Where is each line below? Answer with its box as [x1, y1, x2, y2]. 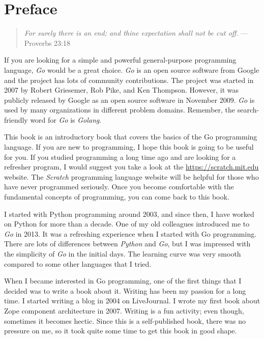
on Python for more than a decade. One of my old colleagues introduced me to [4, 218, 250, 229]
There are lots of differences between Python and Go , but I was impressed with [4, 238, 251, 249]
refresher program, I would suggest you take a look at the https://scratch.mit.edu [4, 161, 259, 172]
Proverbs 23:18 [24, 37, 70, 48]
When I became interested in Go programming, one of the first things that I [4, 275, 242, 286]
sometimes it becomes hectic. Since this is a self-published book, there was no [4, 315, 246, 326]
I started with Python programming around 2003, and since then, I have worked [4, 208, 254, 219]
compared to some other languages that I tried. [4, 258, 152, 269]
